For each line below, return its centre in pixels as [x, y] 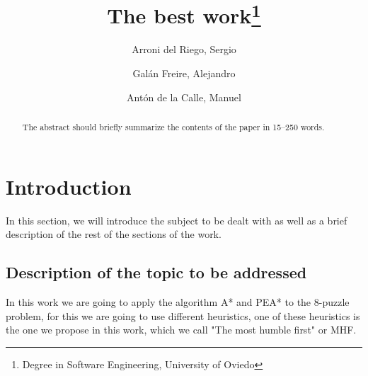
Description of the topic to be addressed [156, 272]
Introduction [69, 186]
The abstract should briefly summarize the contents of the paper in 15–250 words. [173, 127]
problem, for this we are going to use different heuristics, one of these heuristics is [183, 315]
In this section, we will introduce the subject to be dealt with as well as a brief [177, 220]
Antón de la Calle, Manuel [184, 97]
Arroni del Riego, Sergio [184, 49]
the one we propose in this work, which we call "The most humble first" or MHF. [181, 330]
